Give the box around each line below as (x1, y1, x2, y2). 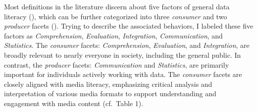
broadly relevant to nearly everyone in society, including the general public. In (4, 49, 241, 60)
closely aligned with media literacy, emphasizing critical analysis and (4, 78, 212, 89)
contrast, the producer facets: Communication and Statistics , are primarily (4, 59, 229, 70)
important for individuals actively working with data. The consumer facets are (4, 69, 242, 79)
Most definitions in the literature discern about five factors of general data (4, 1, 230, 11)
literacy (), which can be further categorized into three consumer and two (4, 11, 227, 21)
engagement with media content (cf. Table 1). (4, 98, 144, 108)
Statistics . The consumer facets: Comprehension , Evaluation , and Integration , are (4, 40, 250, 50)
